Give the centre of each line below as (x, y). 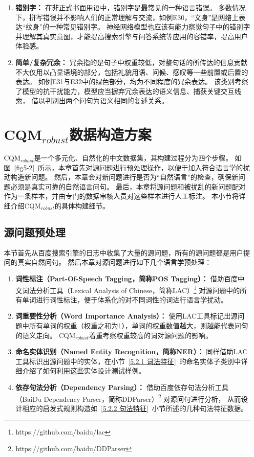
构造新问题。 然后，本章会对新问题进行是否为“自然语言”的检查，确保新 (124, 177)
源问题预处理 (35, 232)
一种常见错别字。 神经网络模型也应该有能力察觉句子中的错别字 (150, 27)
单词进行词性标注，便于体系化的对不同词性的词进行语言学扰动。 (125, 299)
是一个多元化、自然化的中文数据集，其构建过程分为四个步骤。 (133, 158)
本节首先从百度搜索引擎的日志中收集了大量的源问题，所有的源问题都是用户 (124, 252)
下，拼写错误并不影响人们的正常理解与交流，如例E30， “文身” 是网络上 (127, 17)
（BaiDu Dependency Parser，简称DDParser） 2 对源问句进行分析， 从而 (128, 398)
